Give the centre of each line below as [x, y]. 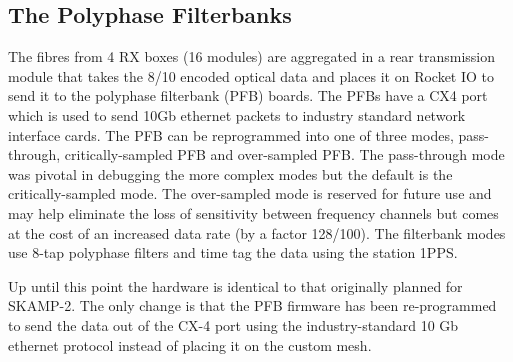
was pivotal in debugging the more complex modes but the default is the [230, 173]
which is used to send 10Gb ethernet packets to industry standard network [237, 114]
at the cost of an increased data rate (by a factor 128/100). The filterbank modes [257, 232]
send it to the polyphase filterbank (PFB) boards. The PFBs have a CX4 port [248, 95]
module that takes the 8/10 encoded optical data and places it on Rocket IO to [251, 75]
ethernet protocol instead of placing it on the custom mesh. [190, 344]
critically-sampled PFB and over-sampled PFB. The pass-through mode [284, 154]
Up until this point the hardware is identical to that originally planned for [235, 285]
